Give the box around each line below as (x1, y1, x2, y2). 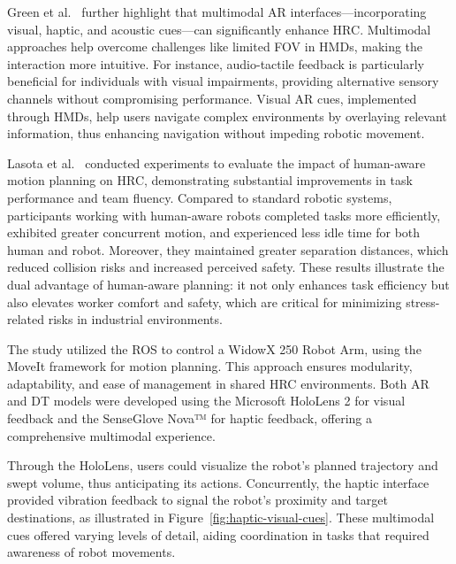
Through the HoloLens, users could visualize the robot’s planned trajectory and (7, 456, 438, 475)
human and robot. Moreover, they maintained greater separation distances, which (7, 240, 449, 259)
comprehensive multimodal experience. (7, 426, 216, 444)
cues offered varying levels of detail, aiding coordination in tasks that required (7, 525, 429, 544)
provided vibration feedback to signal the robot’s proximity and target (7, 491, 388, 509)
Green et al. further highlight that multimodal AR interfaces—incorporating (7, 3, 427, 20)
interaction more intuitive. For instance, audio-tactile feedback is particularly (7, 54, 424, 73)
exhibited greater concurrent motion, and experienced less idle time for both (7, 223, 421, 242)
